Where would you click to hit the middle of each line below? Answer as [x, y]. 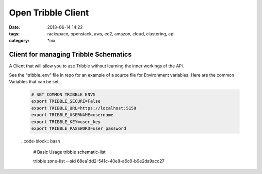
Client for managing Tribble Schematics [70, 55]
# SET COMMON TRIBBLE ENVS [63, 95]
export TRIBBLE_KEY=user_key [66, 122]
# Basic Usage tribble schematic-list [70, 152]
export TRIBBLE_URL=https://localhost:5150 [84, 108]
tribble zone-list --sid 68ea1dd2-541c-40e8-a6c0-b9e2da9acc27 [99, 161]
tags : [14, 33]
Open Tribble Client [49, 13]
